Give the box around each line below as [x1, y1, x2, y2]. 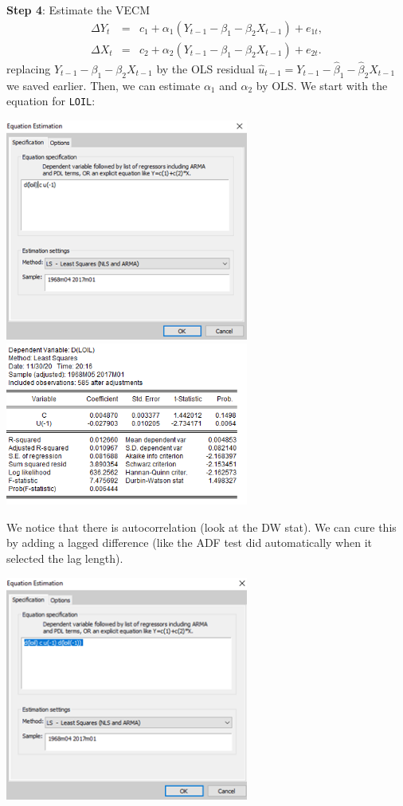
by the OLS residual [156, 60, 255, 77]
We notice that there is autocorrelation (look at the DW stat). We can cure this [6, 518, 397, 535]
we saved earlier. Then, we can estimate [6, 77, 201, 93]
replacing [6, 60, 51, 77]
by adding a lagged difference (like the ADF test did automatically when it [6, 534, 373, 551]
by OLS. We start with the [256, 77, 388, 93]
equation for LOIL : [6, 92, 96, 109]
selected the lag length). [6, 550, 123, 567]
